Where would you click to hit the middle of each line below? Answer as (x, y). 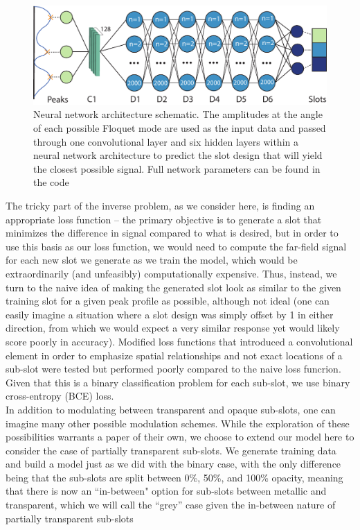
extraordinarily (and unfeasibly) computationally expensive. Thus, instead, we (171, 273)
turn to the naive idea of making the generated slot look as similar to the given (173, 287)
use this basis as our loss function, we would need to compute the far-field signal (176, 246)
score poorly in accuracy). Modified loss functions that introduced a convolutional (179, 341)
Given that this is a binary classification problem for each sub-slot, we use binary (178, 382)
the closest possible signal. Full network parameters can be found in (177, 168)
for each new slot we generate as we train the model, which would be (152, 260)
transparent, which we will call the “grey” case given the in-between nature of (171, 505)
